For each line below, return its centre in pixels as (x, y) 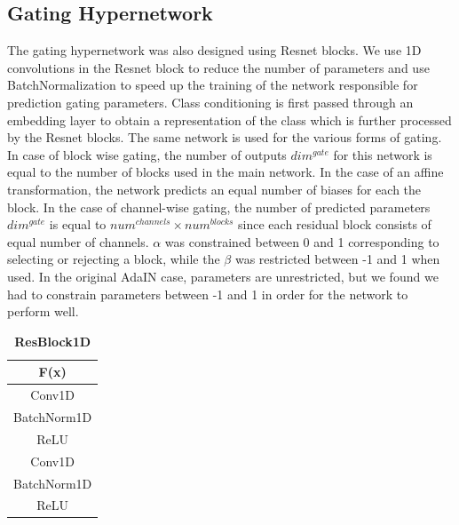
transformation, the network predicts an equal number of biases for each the (214, 189)
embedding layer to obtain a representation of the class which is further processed (229, 119)
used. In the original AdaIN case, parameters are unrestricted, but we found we (223, 276)
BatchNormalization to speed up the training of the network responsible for (213, 85)
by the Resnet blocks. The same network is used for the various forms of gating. (225, 137)
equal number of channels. (78, 241)
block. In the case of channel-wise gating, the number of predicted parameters (219, 207)
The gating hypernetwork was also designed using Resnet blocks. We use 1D (214, 50)
